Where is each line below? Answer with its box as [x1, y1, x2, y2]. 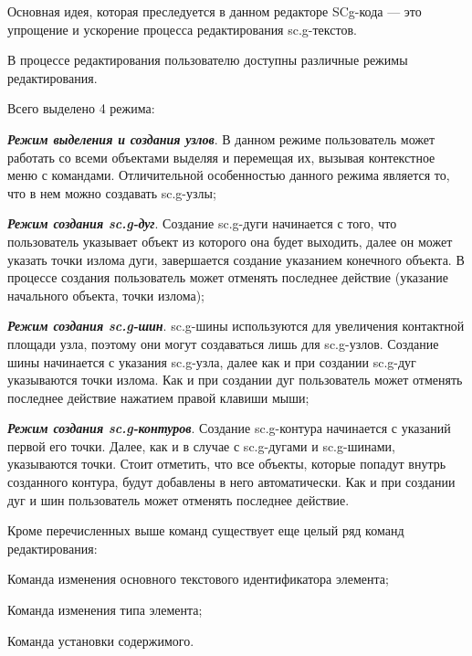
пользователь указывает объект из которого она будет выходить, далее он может [7, 231, 453, 250]
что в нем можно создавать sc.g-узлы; [7, 183, 216, 202]
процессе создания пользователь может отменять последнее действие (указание [7, 268, 448, 287]
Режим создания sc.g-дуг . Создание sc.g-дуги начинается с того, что [7, 214, 397, 233]
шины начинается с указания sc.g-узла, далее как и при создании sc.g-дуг [7, 352, 416, 371]
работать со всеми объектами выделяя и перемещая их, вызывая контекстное [7, 147, 435, 166]
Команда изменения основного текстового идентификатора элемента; [7, 569, 389, 588]
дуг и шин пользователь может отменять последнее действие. [7, 490, 350, 509]
